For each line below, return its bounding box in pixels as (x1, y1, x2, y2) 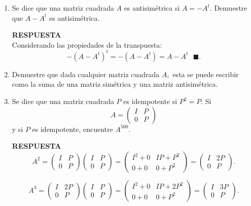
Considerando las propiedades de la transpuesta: (12, 39, 162, 50)
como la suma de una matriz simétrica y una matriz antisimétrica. (12, 79, 218, 89)
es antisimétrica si (124, 3, 180, 13)
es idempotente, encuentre (32, 123, 113, 134)
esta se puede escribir (172, 68, 239, 79)
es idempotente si (123, 96, 177, 107)
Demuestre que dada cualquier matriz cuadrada (12, 68, 160, 79)
